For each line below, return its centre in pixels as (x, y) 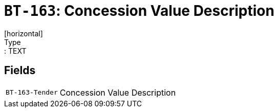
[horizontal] (24, 33)
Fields (20, 71)
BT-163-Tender (32, 93)
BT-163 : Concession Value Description (139, 11)
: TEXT (15, 51)
